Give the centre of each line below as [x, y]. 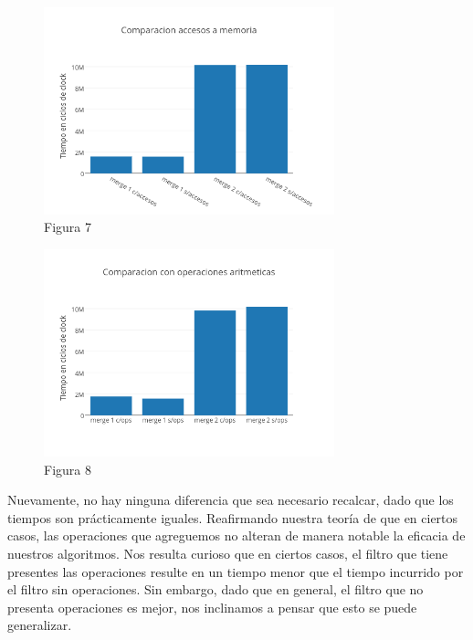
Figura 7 [68, 227]
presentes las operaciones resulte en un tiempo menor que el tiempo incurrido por [236, 571]
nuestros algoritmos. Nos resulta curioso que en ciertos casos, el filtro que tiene [228, 553]
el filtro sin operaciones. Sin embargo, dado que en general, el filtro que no [215, 589]
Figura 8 [68, 469]
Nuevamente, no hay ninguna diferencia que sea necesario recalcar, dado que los [231, 500]
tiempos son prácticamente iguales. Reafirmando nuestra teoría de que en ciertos [233, 517]
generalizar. [40, 625]
